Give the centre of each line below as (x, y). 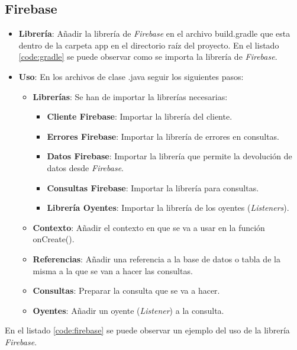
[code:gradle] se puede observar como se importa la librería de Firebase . (148, 57)
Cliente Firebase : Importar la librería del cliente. (140, 116)
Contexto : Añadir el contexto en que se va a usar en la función (149, 227)
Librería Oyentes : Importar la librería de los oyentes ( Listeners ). (168, 208)
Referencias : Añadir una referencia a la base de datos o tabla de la (156, 259)
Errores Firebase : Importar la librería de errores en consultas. (163, 136)
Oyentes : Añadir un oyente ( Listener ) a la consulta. (128, 310)
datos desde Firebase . (85, 167)
